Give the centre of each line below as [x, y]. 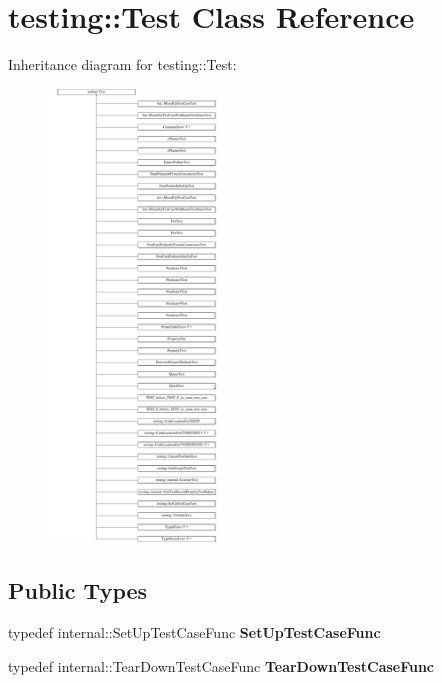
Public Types [78, 590]
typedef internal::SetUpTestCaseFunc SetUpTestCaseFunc [194, 632]
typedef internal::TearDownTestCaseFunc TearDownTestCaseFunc [221, 665]
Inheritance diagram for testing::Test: [122, 64]
